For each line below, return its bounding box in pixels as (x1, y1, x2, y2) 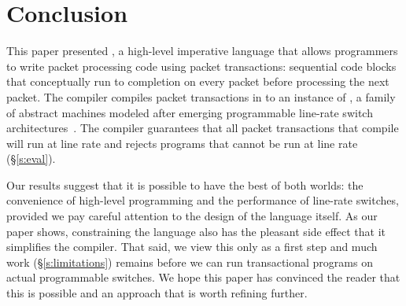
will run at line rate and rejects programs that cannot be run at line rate (6, 135, 358, 151)
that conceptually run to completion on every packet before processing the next (6, 73, 389, 90)
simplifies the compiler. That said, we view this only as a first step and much (6, 238, 378, 255)
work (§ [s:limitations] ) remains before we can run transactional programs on (6, 253, 373, 270)
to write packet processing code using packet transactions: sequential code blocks (6, 57, 397, 74)
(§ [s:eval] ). (6, 150, 56, 167)
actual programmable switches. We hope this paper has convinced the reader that (6, 269, 400, 286)
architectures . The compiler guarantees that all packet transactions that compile (6, 120, 399, 136)
